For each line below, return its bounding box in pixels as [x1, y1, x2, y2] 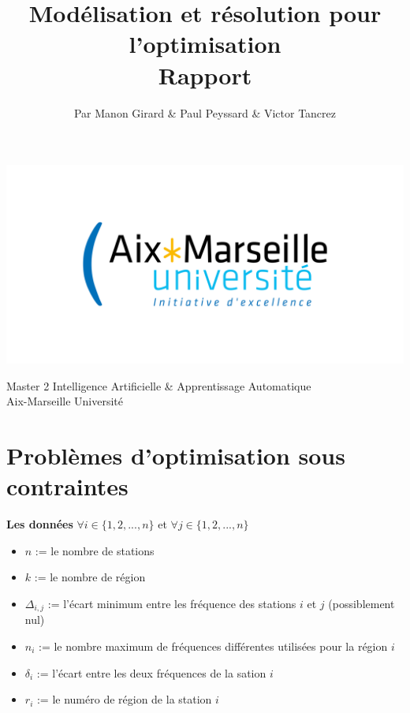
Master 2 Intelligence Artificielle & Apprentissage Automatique [6, 377, 311, 394]
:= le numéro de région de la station [36, 691, 212, 707]
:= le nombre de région [34, 569, 146, 585]
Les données [6, 516, 73, 532]
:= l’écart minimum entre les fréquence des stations [47, 595, 296, 611]
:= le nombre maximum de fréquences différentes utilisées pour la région [39, 638, 388, 655]
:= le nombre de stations [35, 542, 155, 558]
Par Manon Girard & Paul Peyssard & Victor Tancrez [73, 104, 337, 121]
